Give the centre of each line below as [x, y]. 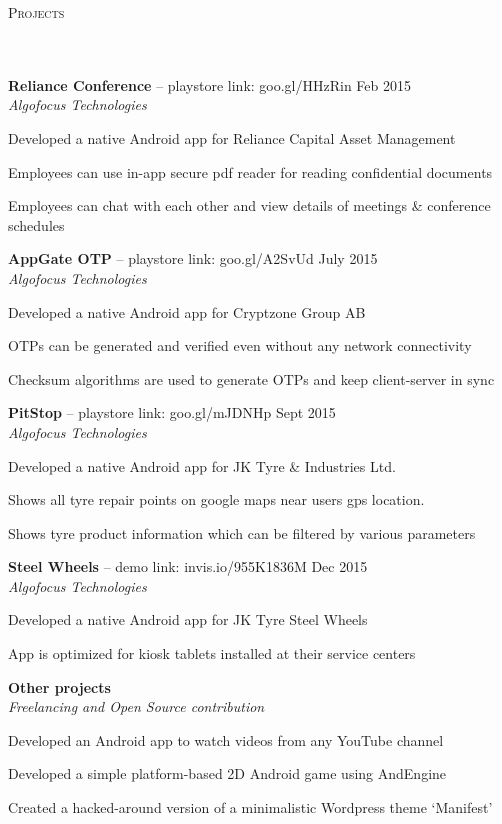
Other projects [59, 686]
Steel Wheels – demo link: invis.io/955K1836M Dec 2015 [188, 566]
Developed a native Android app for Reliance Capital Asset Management [232, 137]
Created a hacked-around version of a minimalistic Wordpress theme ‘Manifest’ [250, 807]
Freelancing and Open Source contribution [136, 706]
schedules [36, 224]
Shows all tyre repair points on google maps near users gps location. [216, 499]
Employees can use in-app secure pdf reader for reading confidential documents [250, 171]
